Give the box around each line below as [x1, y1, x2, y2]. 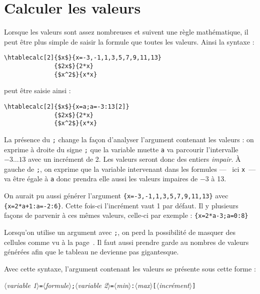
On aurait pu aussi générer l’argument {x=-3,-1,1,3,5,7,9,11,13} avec [4, 190, 228, 201]
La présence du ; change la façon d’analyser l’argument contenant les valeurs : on [4, 134, 254, 144]
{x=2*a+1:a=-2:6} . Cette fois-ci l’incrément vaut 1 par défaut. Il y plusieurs [4, 200, 238, 210]
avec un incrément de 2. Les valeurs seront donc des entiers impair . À [28, 154, 241, 164]
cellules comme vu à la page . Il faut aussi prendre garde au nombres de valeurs [4, 236, 249, 247]
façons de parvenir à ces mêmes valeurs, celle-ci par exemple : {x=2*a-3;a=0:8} [4, 210, 248, 220]
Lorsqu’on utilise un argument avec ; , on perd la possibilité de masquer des [4, 227, 235, 237]
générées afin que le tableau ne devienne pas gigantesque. [4, 246, 179, 257]
